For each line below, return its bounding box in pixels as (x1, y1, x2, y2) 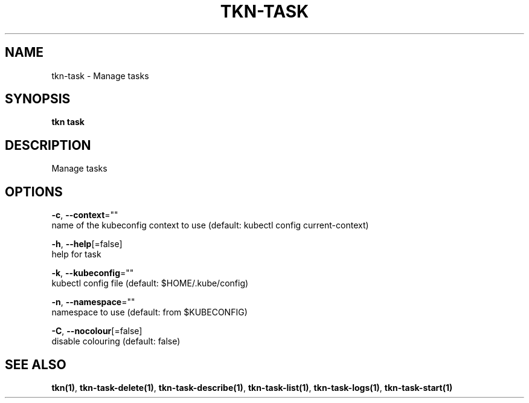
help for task (51, 249, 101, 260)
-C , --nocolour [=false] (51, 326, 143, 337)
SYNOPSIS (5, 91, 71, 107)
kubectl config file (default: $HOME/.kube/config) (51, 278, 249, 289)
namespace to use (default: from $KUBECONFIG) (51, 307, 248, 318)
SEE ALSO (5, 356, 66, 372)
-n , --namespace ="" (51, 297, 135, 308)
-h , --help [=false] (51, 239, 123, 250)
